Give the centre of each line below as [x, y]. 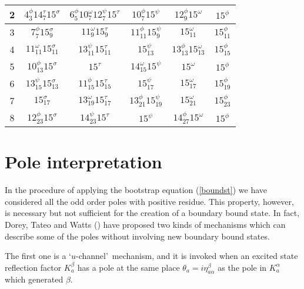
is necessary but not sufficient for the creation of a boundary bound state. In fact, [152, 213]
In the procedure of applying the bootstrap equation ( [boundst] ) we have [136, 190]
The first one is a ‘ [38, 256]
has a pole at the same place [128, 267]
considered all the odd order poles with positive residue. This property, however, [149, 201]
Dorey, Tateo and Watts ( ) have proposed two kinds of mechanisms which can [145, 224]
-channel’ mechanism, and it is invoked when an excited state [187, 256]
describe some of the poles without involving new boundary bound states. [137, 236]
